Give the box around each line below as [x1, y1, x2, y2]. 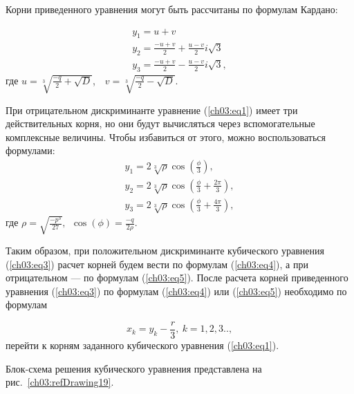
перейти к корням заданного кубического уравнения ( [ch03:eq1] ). [6, 338, 279, 353]
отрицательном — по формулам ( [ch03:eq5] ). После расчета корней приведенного [6, 270, 348, 285]
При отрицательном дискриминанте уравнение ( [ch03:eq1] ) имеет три [6, 102, 298, 117]
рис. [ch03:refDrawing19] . [6, 375, 114, 389]
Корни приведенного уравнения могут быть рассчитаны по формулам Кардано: [6, 2, 338, 16]
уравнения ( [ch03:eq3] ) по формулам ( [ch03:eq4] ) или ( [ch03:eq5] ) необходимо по [6, 283, 347, 298]
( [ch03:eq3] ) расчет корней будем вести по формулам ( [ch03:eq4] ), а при [6, 256, 308, 271]
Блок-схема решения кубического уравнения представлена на [6, 361, 262, 375]
